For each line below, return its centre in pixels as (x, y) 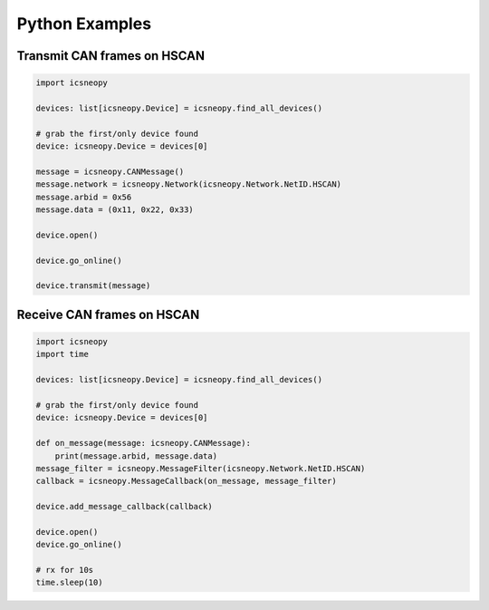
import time (62, 354)
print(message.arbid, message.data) (136, 456)
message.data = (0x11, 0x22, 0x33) (115, 210)
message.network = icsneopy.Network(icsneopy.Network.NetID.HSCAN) (189, 184)
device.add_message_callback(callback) (124, 507)
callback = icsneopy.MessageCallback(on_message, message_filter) (186, 481)
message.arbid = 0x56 (84, 197)
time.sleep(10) (69, 583)
